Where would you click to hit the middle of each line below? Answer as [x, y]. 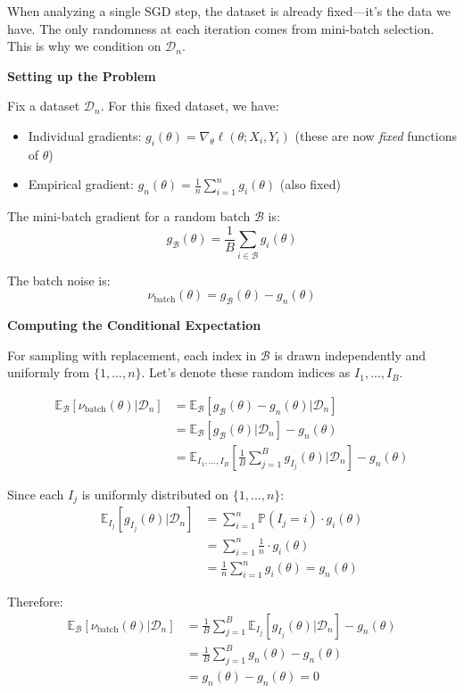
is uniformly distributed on [155, 494]
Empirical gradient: [81, 184]
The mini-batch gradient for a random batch [129, 216]
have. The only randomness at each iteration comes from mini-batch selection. [221, 28]
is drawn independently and [350, 355]
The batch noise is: [59, 280]
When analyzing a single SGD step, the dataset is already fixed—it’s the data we [229, 11]
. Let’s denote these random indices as [246, 372]
